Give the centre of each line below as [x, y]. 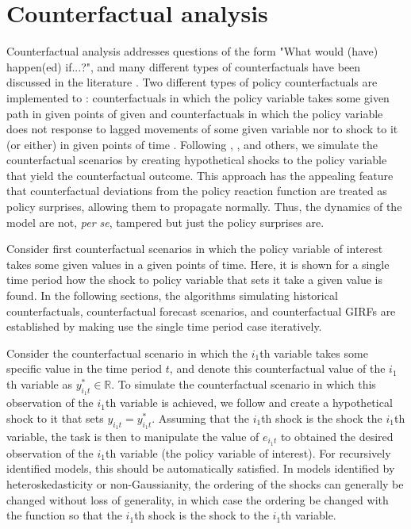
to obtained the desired [337, 436]
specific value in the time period [85, 368]
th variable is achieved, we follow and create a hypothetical [249, 402]
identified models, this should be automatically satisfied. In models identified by [201, 468]
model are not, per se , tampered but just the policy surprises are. [165, 222]
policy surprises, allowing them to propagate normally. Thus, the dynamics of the [204, 207]
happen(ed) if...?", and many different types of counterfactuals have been [184, 66]
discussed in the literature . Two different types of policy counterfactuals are [192, 82]
